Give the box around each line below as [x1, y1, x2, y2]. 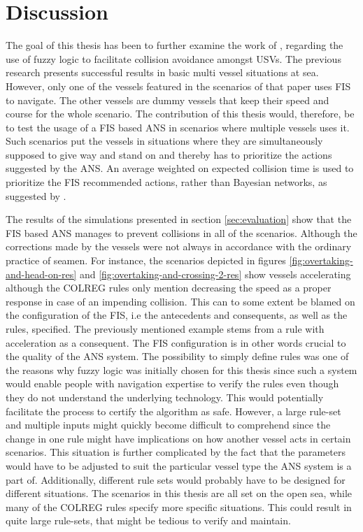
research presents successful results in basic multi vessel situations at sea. [6, 65, 319, 80]
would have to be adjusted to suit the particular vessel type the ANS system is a [6, 458, 352, 473]
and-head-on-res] [6, 266, 77, 281]
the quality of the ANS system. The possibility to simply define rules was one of [6, 349, 349, 364]
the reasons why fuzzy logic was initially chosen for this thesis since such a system [6, 362, 357, 377]
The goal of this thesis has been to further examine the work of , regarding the [6, 38, 343, 52]
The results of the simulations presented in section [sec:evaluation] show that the [6, 212, 352, 227]
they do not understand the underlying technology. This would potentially [6, 389, 324, 404]
